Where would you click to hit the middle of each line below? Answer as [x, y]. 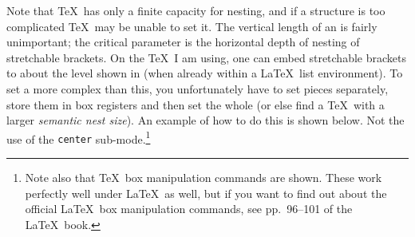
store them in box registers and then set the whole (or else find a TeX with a [196, 104]
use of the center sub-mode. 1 [79, 137]
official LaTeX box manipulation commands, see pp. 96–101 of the [189, 209]
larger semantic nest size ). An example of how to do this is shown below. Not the [206, 120]
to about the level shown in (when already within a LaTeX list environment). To [205, 73]
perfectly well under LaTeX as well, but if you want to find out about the [206, 193]
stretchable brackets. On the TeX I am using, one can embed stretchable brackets [206, 57]
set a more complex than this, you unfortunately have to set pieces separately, [198, 88]
